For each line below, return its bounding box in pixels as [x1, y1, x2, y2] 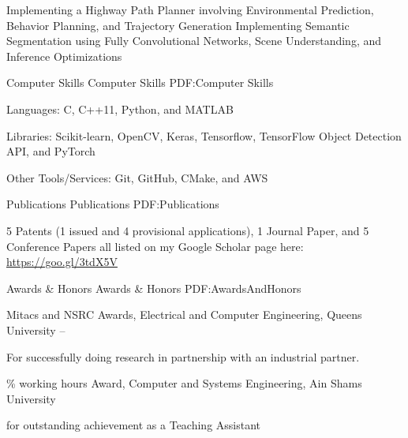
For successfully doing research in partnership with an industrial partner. [6, 348, 360, 365]
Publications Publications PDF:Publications [6, 196, 219, 212]
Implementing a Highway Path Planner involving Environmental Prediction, [6, 2, 374, 17]
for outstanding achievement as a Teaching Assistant [6, 417, 261, 433]
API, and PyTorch [6, 143, 95, 159]
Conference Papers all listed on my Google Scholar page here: [6, 238, 304, 254]
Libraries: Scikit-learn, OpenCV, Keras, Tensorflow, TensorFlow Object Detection [6, 127, 402, 144]
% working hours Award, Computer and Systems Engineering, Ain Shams [6, 375, 362, 391]
